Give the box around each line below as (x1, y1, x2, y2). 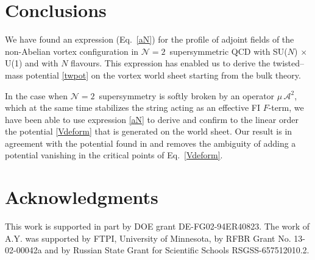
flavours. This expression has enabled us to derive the (71, 57, 271, 69)
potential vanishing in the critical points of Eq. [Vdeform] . (5, 149, 223, 161)
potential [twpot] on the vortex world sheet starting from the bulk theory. (26, 68, 301, 81)
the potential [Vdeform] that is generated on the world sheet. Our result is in (5, 125, 292, 138)
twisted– (272, 57, 305, 69)
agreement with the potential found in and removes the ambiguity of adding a (5, 136, 296, 149)
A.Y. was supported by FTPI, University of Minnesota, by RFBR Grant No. (5, 231, 291, 244)
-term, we (268, 101, 304, 114)
